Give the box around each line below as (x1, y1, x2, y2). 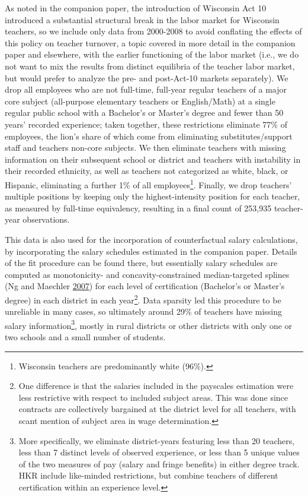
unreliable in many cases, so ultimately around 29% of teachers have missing (5, 305, 282, 318)
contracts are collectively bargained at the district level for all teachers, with (18, 403, 296, 415)
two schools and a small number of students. (5, 331, 166, 343)
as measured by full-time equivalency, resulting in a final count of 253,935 (5, 201, 272, 214)
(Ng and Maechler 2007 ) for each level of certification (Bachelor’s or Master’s (5, 280, 285, 292)
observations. (23, 213, 70, 226)
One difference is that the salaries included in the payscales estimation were (18, 379, 294, 392)
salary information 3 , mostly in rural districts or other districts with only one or (5, 317, 293, 331)
